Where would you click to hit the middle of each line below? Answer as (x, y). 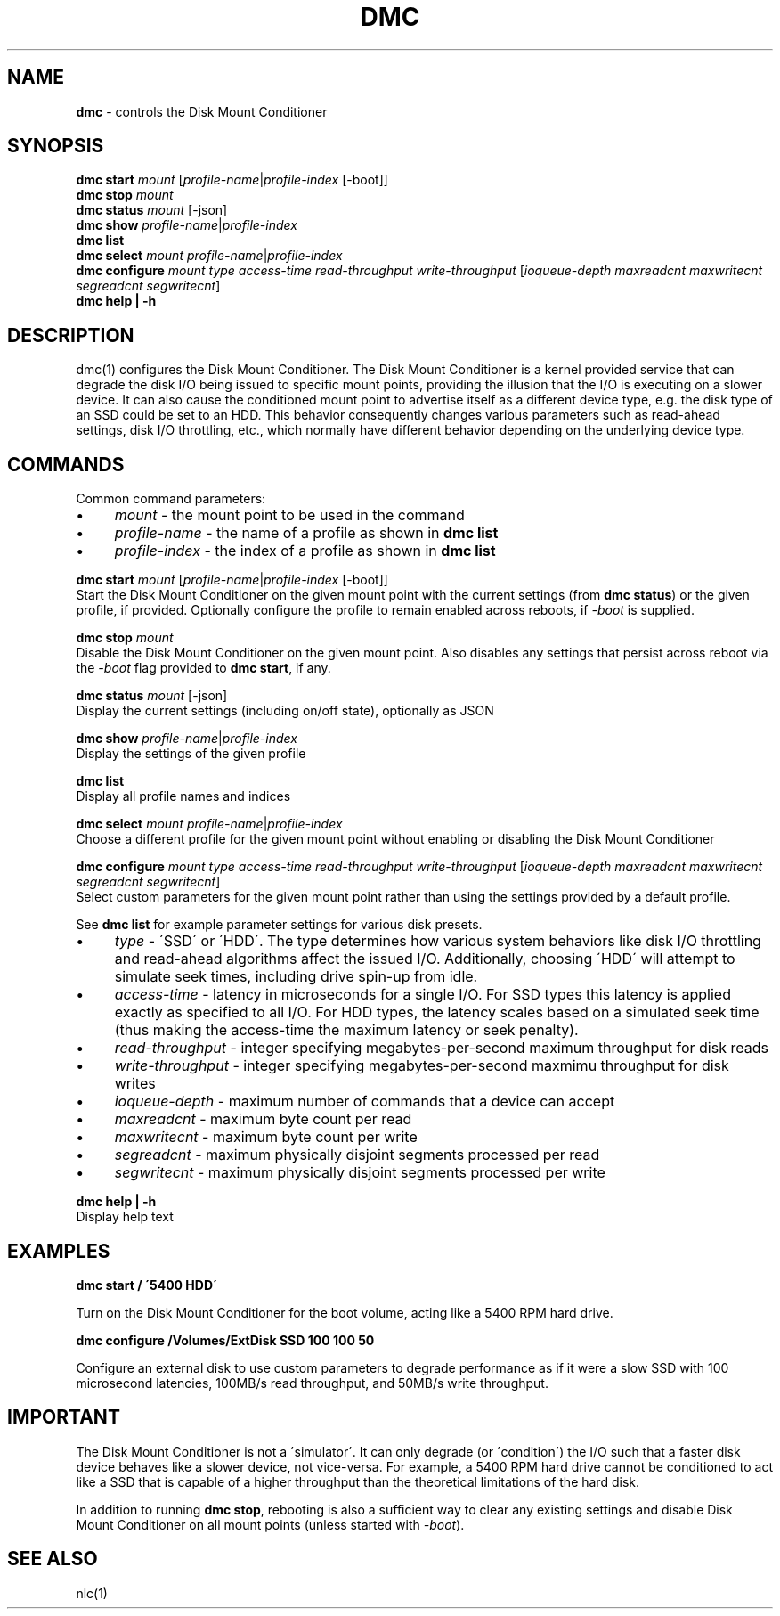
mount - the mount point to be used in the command (289, 515)
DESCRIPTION (71, 335)
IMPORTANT (64, 1417)
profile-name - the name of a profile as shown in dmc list (306, 533)
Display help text (125, 1217)
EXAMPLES (59, 1251)
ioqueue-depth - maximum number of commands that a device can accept (365, 1102)
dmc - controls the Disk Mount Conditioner (202, 111)
